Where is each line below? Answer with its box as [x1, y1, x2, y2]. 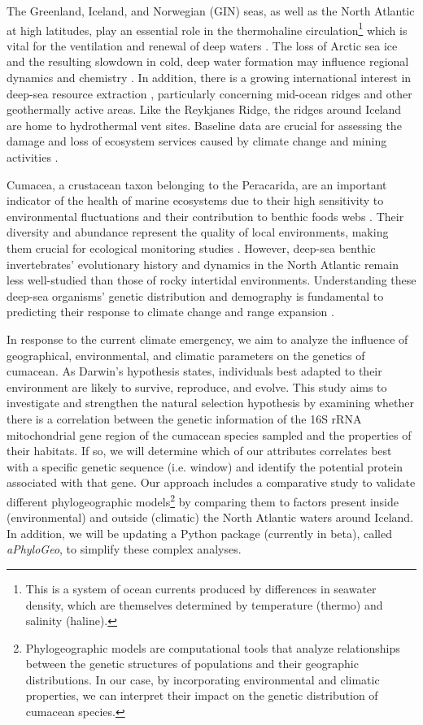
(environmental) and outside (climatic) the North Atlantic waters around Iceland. [7, 509, 414, 526]
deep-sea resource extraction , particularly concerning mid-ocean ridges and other [7, 85, 412, 102]
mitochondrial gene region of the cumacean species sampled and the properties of [7, 426, 412, 443]
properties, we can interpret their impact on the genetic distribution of [25, 687, 378, 704]
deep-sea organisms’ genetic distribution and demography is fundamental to [7, 287, 384, 304]
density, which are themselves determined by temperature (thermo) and [25, 596, 383, 613]
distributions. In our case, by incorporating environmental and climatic [25, 671, 380, 688]
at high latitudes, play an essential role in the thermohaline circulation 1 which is [7, 19, 408, 38]
